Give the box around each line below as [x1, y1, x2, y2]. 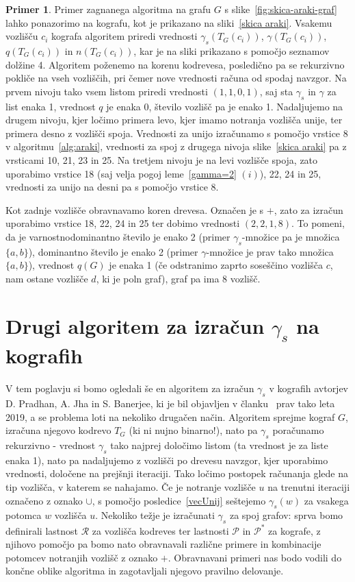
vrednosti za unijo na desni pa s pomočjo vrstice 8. [5, 180, 219, 194]
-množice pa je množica [241, 229, 340, 243]
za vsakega [304, 493, 349, 507]
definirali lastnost [5, 523, 78, 537]
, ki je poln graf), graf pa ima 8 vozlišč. [96, 271, 261, 285]
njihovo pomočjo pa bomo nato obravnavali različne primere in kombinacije [5, 537, 321, 551]
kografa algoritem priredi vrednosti [51, 29, 198, 43]
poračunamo [272, 423, 324, 437]
